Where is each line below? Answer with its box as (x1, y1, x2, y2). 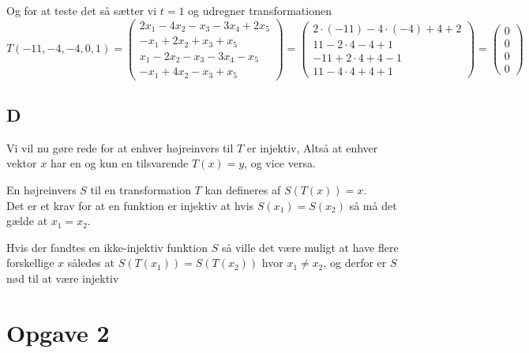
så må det (349, 197, 397, 213)
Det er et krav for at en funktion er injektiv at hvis (6, 197, 254, 213)
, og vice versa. (244, 155, 316, 171)
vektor (6, 155, 37, 171)
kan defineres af (204, 181, 281, 197)
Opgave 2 (6, 316, 110, 348)
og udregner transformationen (188, 2, 332, 18)
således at (67, 254, 114, 271)
